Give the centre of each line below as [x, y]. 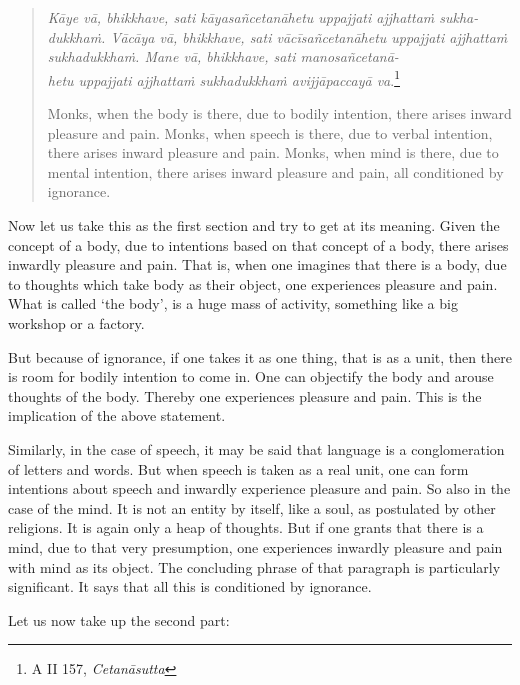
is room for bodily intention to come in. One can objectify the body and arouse [251, 376]
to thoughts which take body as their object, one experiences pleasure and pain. [253, 283]
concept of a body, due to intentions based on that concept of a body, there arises [258, 244]
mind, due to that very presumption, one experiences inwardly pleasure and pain [255, 546]
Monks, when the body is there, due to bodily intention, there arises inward [279, 113]
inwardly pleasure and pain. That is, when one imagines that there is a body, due [257, 264]
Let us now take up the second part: [119, 619]
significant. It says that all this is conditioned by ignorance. [190, 586]
